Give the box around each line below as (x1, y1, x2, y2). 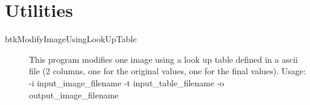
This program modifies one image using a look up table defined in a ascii (29, 52, 298, 65)
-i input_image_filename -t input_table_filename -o (29, 76, 224, 89)
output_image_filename (29, 88, 119, 101)
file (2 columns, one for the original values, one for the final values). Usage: (29, 65, 306, 77)
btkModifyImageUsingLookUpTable (5, 33, 137, 45)
